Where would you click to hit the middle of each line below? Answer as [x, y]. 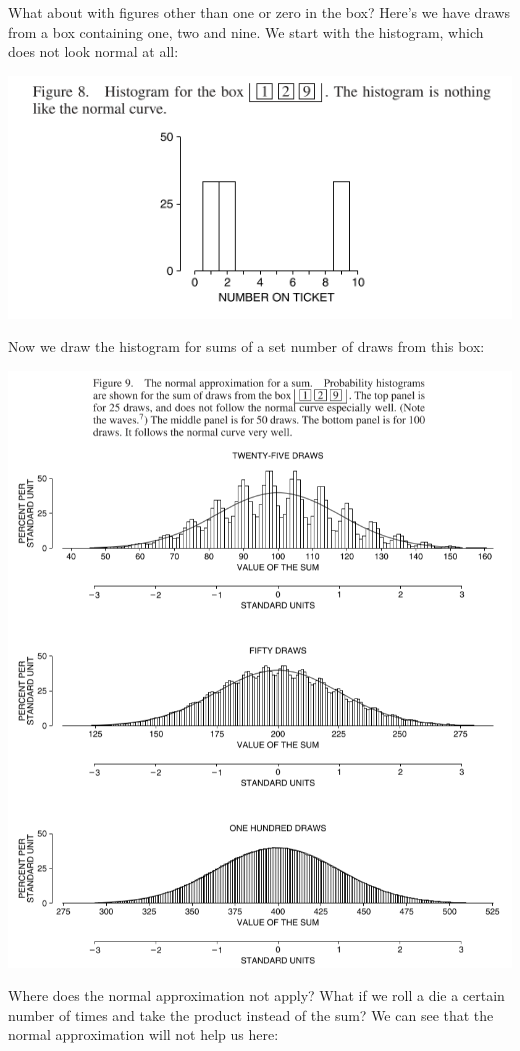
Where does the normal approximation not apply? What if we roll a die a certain [256, 995]
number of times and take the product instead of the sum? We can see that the [251, 1014]
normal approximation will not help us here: [143, 1034]
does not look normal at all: [93, 51]
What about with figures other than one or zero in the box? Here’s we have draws [259, 12]
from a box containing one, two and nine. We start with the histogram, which [246, 31]
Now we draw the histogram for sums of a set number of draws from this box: [246, 346]
